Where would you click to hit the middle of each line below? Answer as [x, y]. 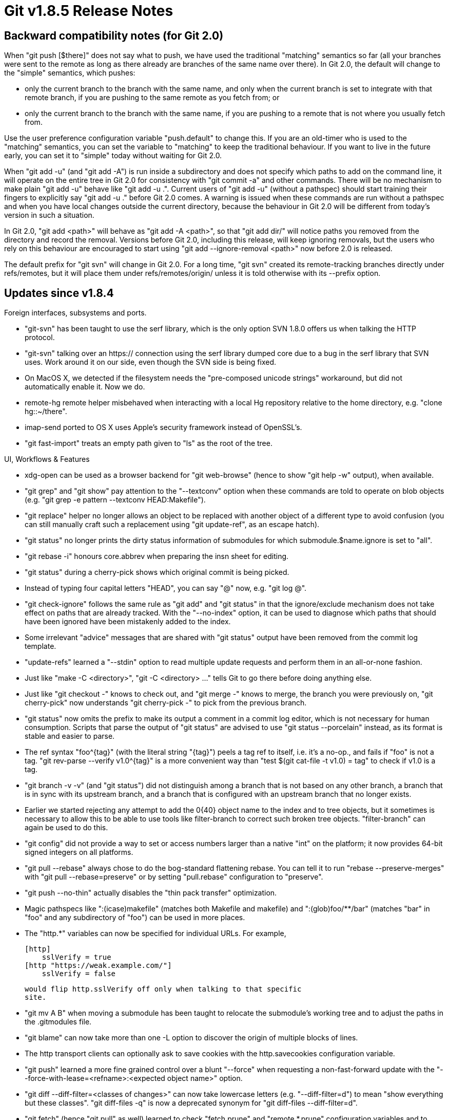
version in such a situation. [49, 215]
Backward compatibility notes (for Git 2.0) [114, 35]
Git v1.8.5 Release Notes [89, 11]
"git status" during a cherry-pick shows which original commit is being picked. [157, 572]
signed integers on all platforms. [79, 852]
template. [41, 646]
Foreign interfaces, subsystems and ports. [75, 313]
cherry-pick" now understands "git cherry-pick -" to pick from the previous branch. [166, 703]
